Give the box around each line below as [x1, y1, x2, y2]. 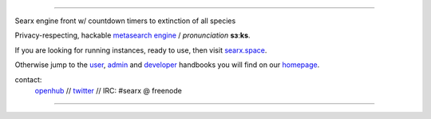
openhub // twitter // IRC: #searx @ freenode [34, 85, 183, 95]
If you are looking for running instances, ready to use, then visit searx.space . [14, 45, 267, 55]
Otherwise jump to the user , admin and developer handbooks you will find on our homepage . [14, 60, 320, 69]
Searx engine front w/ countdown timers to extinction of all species [14, 16, 236, 26]
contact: [14, 74, 42, 84]
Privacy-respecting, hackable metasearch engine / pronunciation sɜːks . [14, 30, 251, 40]
